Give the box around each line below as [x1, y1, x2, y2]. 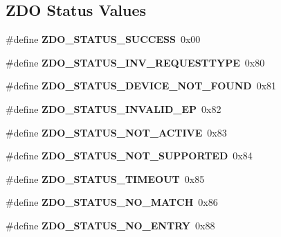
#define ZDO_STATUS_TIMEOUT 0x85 [6, 171, 205, 186]
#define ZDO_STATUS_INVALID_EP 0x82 [6, 101, 221, 116]
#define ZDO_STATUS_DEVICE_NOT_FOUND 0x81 [6, 78, 277, 93]
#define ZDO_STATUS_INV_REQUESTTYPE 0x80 [6, 55, 265, 69]
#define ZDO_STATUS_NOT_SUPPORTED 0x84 [6, 148, 253, 163]
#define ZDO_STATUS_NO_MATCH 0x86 [6, 195, 218, 209]
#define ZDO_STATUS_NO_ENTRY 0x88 [6, 218, 215, 232]
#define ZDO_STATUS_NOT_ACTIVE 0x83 [6, 125, 227, 139]
